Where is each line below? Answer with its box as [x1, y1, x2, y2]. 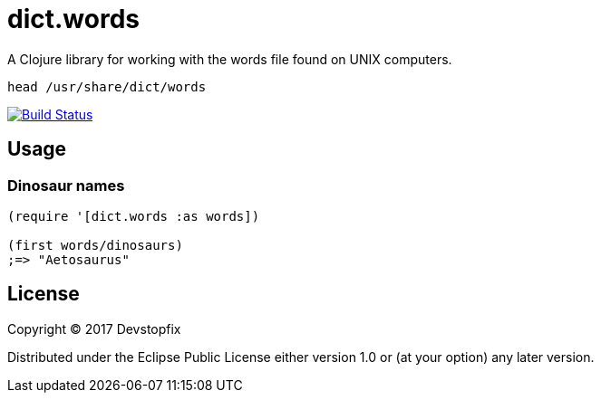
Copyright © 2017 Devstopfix [7, 320, 181, 337]
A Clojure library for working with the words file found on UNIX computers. [7, 51, 452, 67]
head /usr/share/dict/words [7, 79, 207, 94]
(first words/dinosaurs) [7, 237, 183, 252]
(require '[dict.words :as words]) [7, 208, 260, 224]
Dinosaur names [7, 176, 125, 195]
